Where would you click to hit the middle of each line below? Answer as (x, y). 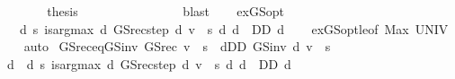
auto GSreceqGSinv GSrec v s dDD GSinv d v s (177, 46)
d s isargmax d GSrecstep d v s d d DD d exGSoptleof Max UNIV (234, 28)
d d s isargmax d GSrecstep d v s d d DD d (149, 63)
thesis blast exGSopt (165, 11)
